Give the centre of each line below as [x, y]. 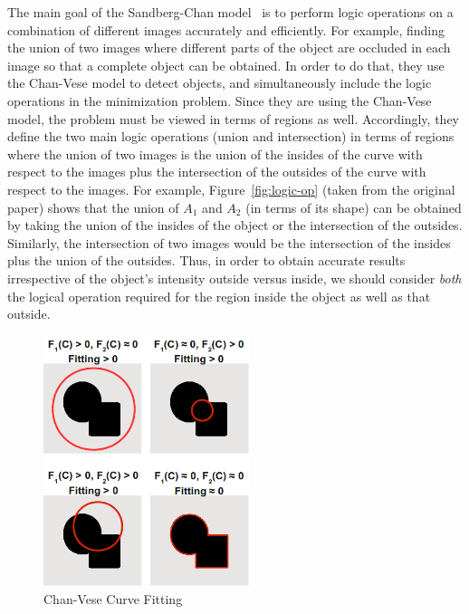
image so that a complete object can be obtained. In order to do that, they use [226, 65]
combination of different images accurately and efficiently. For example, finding [226, 29]
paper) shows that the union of [93, 207]
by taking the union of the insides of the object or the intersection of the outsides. [235, 225]
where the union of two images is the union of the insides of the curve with [215, 153]
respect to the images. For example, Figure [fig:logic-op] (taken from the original [231, 189]
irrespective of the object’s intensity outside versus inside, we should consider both [234, 278]
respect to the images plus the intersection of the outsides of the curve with [217, 172]
